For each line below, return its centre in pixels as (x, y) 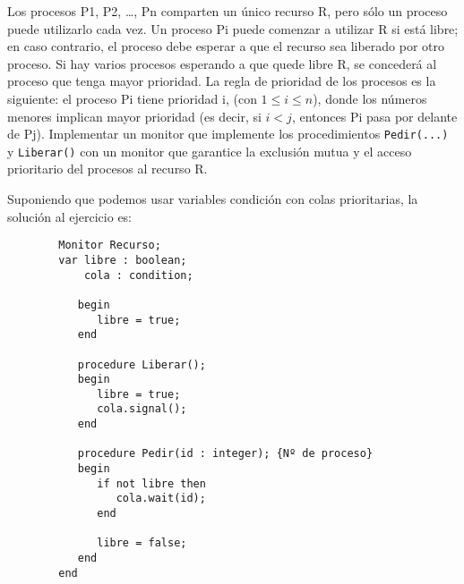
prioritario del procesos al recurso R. (107, 169)
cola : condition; (138, 275)
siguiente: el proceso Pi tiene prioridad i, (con (132, 98)
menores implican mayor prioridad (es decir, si (134, 116)
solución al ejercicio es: (70, 216)
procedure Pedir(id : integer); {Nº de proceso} (225, 454)
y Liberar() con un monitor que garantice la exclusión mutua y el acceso (210, 151)
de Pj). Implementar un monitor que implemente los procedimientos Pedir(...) (228, 134)
